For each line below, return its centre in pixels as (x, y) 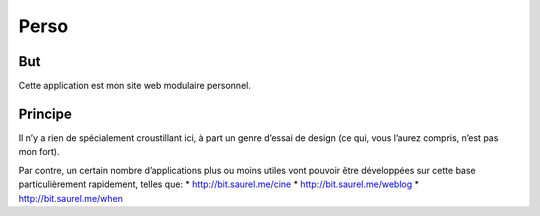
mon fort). (39, 152)
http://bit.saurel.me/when (71, 198)
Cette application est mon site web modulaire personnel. (135, 86)
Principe (45, 113)
